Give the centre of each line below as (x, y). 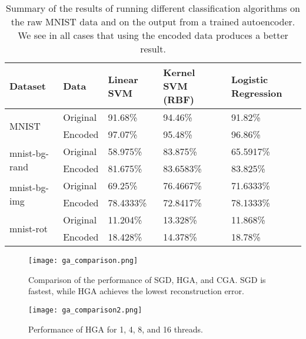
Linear (123, 79)
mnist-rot (29, 228)
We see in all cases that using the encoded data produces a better (153, 35)
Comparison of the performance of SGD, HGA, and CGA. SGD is (147, 279)
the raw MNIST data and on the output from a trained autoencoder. (153, 22)
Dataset (28, 86)
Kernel (179, 72)
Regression (257, 93)
